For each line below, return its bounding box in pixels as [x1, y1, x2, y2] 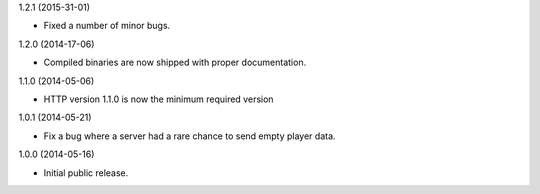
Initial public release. [43, 166, 129, 179]
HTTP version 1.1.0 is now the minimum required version [43, 93, 274, 105]
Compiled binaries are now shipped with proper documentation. [43, 56, 307, 69]
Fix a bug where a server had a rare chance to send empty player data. [43, 130, 336, 142]
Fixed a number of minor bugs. [43, 20, 171, 32]
